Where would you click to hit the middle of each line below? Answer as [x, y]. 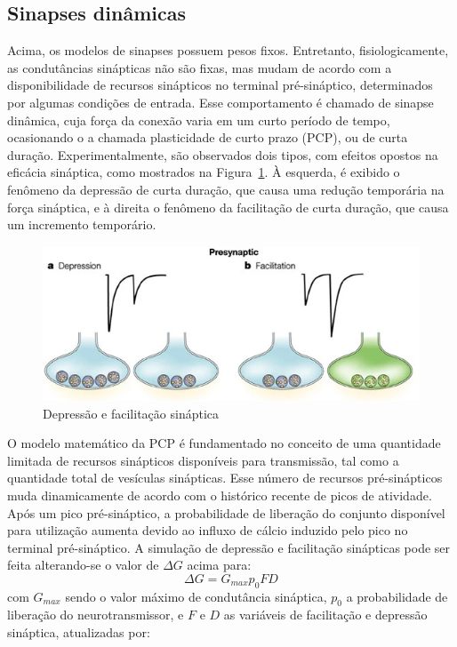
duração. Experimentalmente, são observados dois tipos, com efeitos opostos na [223, 154]
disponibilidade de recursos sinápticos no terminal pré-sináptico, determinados [220, 85]
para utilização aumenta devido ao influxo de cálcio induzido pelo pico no [208, 530]
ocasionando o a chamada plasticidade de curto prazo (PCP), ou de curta [208, 137]
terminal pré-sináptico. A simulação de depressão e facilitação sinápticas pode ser [229, 547]
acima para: [219, 565]
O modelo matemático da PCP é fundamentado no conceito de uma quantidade [224, 443]
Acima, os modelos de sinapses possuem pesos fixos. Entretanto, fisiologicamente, [228, 50]
